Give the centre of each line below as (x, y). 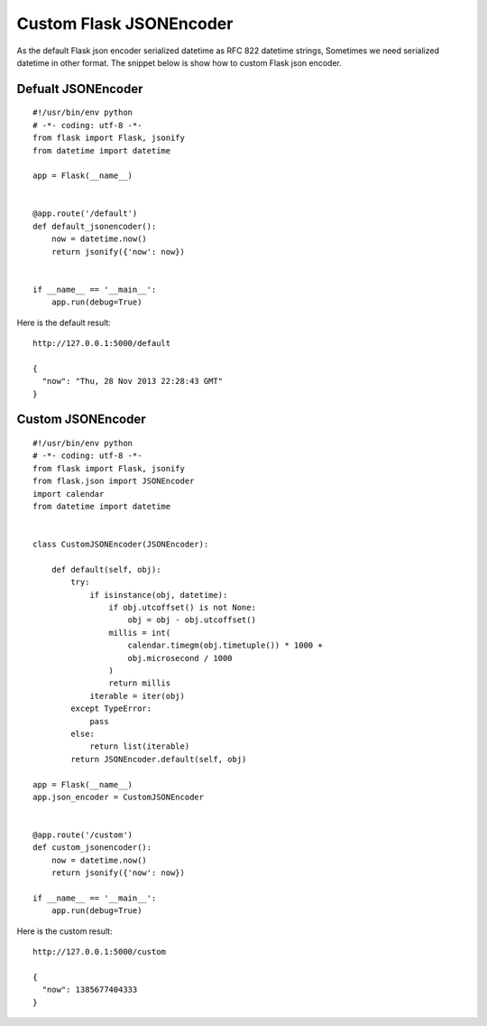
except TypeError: (111, 709)
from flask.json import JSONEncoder (114, 481)
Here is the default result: (64, 322)
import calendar (69, 494)
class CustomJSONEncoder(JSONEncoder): (121, 545)
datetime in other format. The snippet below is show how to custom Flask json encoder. (179, 62)
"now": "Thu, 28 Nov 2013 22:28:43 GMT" (133, 381)
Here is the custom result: (64, 931)
